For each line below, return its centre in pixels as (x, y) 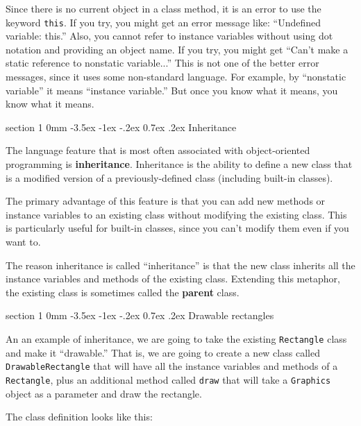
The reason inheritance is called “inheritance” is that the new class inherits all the (180, 265)
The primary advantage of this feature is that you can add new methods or (166, 201)
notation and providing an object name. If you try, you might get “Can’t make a (177, 49)
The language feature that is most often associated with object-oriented (158, 150)
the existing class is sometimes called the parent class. (123, 292)
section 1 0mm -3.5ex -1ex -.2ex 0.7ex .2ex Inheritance (121, 127)
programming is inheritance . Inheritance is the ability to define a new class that (179, 164)
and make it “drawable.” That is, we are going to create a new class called (163, 352)
